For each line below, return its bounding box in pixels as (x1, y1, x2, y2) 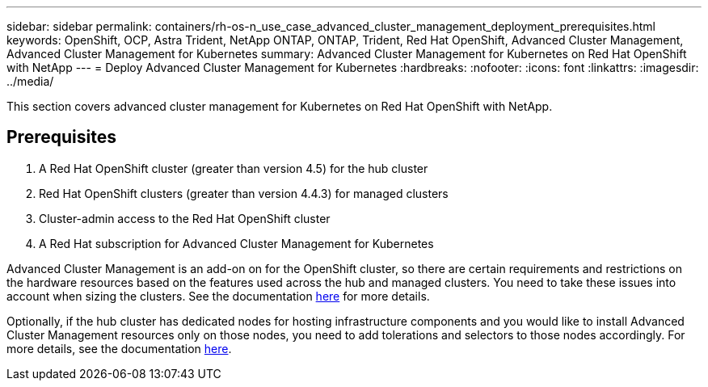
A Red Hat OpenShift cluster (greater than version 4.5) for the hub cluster (39, 161, 428, 175)
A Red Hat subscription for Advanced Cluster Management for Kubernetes (39, 236, 434, 250)
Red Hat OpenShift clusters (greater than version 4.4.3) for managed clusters (39, 186, 449, 200)
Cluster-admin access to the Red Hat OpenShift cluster (39, 211, 331, 225)
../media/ (6, 74, 54, 88)
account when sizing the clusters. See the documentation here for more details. (6, 288, 430, 303)
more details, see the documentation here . (6, 341, 232, 355)
